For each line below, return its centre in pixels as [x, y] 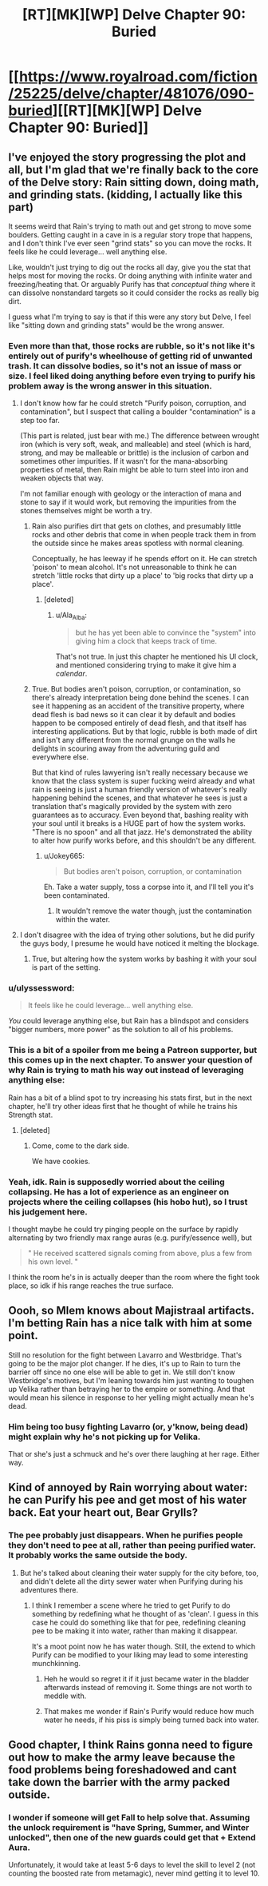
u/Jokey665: [64, 856]
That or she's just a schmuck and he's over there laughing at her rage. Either [134, 1454]
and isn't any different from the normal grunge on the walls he [134, 740]
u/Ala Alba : [71, 616]
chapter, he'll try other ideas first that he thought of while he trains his [123, 1106]
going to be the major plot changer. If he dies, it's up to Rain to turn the [124, 1363]
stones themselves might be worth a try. [86, 511]
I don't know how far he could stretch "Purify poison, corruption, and [133, 403]
